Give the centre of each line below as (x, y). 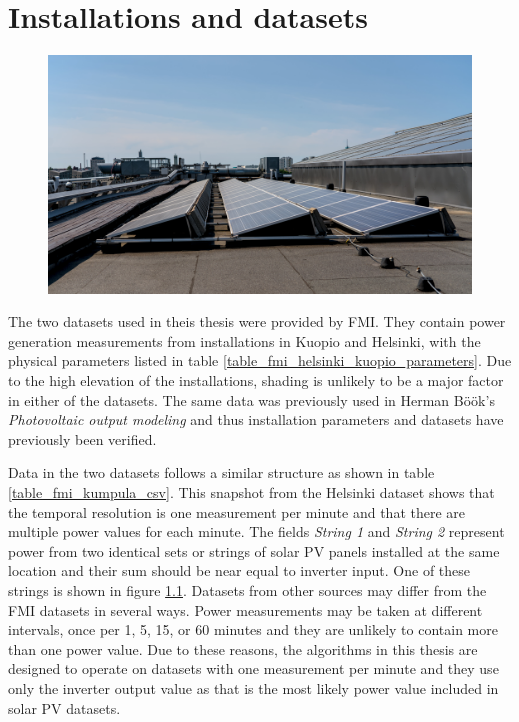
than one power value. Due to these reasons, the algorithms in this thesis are (243, 648)
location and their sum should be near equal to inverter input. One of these (239, 570)
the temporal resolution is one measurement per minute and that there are (237, 511)
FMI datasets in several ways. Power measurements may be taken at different (245, 609)
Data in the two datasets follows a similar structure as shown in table (221, 472)
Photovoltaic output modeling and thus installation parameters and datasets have (256, 419)
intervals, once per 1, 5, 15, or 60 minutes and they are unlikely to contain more (253, 629)
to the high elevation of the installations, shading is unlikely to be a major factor (256, 380)
